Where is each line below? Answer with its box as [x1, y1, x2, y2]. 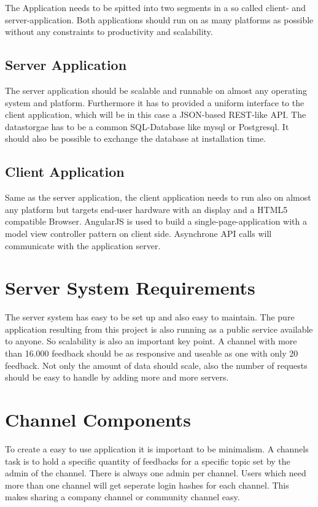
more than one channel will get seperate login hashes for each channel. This [5, 478, 289, 491]
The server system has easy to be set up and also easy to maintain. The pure [5, 311, 295, 323]
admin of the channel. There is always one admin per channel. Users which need [5, 466, 306, 479]
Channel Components [5, 407, 191, 432]
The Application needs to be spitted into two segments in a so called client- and [5, 1, 306, 14]
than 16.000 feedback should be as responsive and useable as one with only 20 [5, 347, 298, 360]
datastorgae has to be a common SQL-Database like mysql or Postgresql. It [5, 120, 289, 133]
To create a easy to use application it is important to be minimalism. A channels [5, 442, 309, 455]
